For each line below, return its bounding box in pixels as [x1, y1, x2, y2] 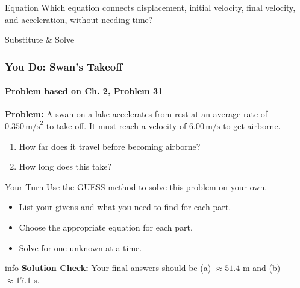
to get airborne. [223, 120, 281, 132]
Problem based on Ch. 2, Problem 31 [5, 85, 163, 97]
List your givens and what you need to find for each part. [19, 200, 231, 213]
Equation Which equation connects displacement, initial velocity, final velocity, [5, 1, 296, 13]
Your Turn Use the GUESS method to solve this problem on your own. [5, 180, 267, 193]
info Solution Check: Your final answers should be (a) [5, 261, 211, 274]
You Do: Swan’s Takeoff [5, 59, 123, 74]
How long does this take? [19, 160, 112, 173]
